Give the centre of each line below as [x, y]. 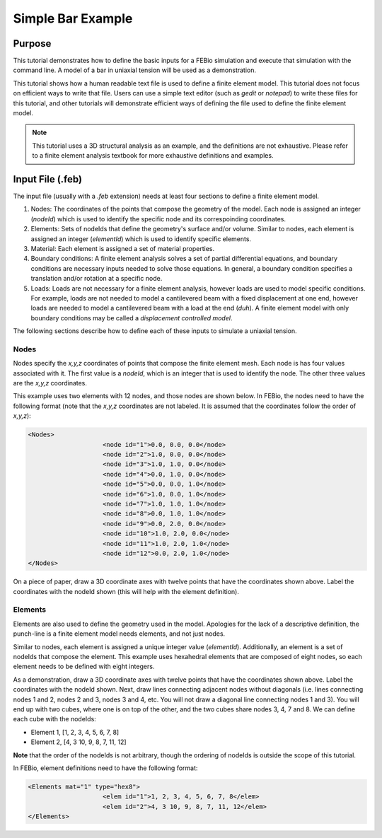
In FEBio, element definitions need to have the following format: [105, 768]
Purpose [32, 43]
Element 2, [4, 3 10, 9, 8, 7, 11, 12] [79, 742]
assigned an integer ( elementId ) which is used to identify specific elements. [141, 239]
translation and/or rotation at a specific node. [97, 279]
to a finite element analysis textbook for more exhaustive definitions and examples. [153, 156]
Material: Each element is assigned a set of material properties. [123, 249]
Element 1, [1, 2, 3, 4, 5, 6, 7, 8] [75, 732]
